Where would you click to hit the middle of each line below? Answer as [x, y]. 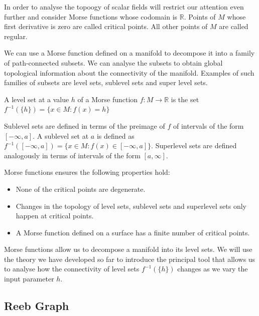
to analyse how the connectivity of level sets [72, 269]
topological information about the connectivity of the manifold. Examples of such [129, 72]
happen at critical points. [55, 216]
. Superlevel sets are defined [194, 145]
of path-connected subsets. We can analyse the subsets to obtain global [113, 62]
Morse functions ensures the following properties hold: [87, 172]
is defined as [115, 135]
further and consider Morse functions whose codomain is [91, 16]
